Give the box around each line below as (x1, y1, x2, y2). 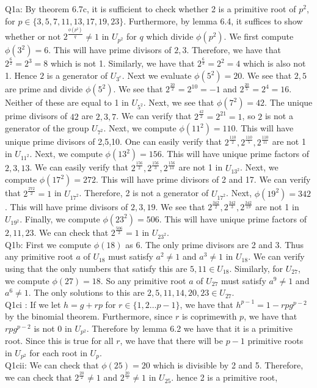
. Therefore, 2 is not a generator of (79, 186, 209, 199)
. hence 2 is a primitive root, (171, 371, 278, 384)
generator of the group (5, 122, 89, 134)
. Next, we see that (143, 96, 214, 109)
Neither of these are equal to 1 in (5, 96, 129, 109)
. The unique (264, 96, 313, 109)
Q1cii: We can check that (5, 359, 99, 372)
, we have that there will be (120, 334, 224, 347)
